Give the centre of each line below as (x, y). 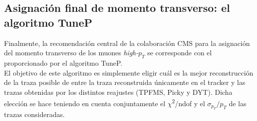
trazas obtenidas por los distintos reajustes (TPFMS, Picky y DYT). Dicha (118, 92)
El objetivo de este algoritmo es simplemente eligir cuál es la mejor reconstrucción (129, 72)
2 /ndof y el (189, 103)
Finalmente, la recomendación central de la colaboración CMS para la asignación (127, 43)
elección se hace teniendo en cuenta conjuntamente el (85, 103)
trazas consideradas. (34, 114)
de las (238, 103)
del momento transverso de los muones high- (71, 53)
